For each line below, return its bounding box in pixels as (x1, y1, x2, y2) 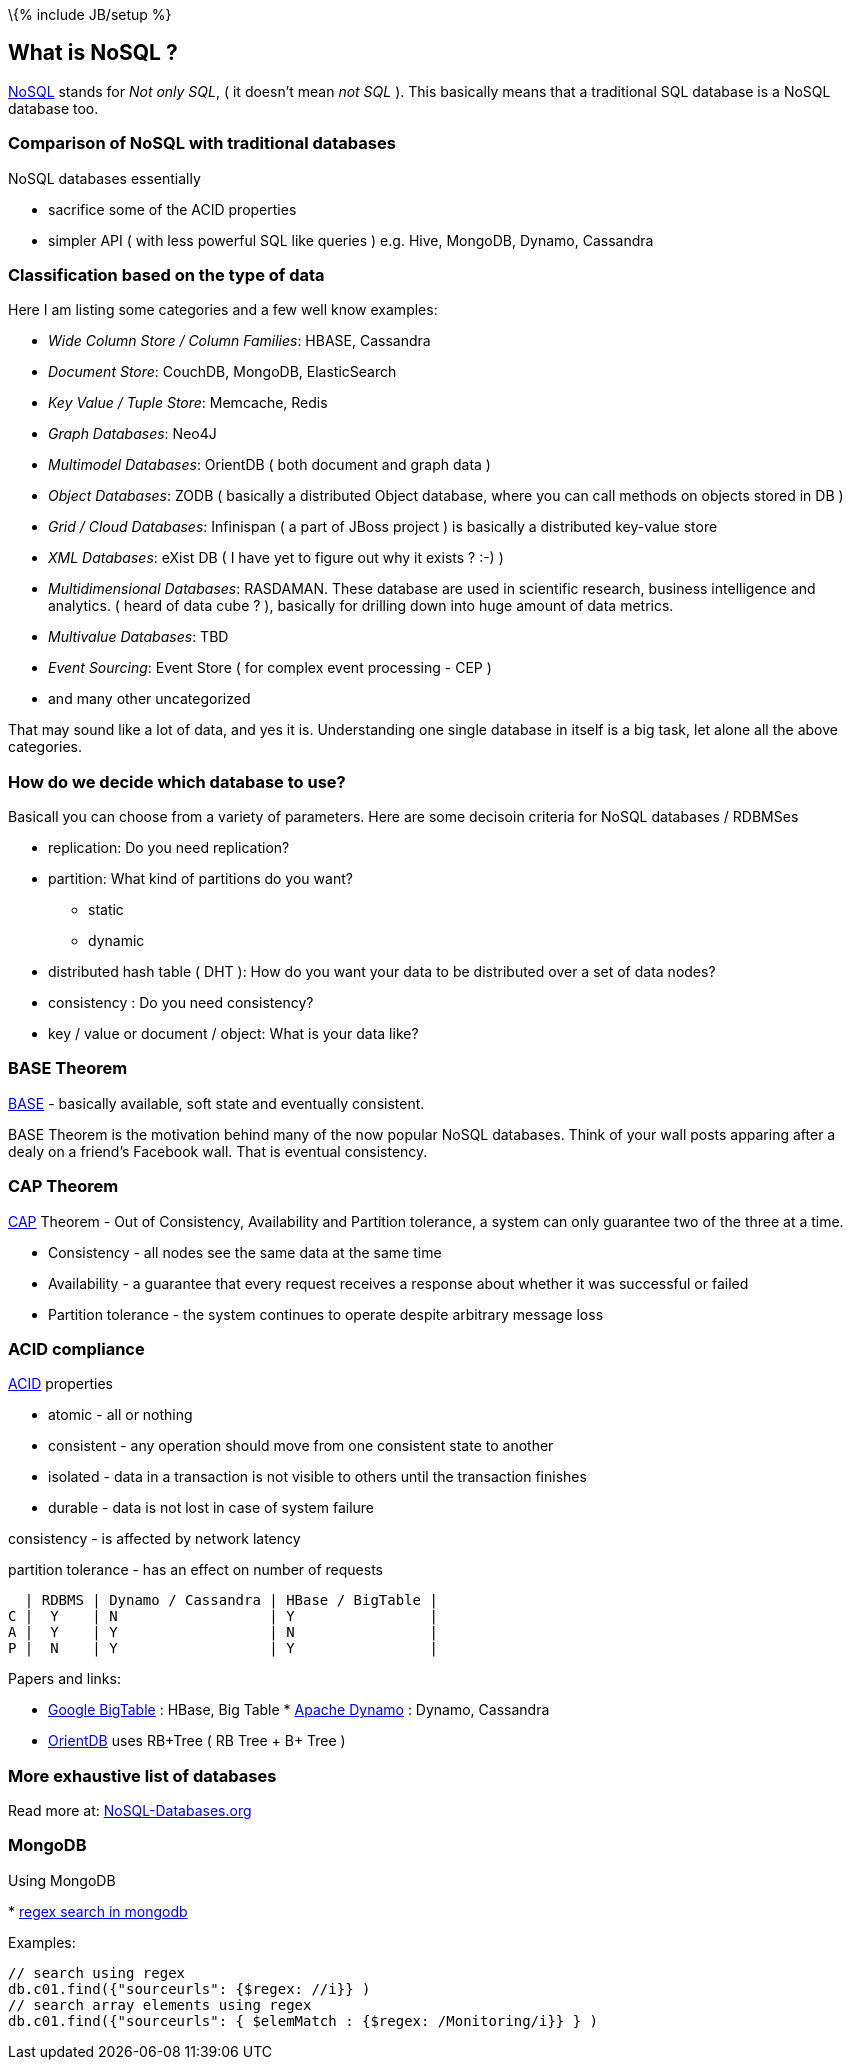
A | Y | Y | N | (8, 1624, 438, 1641)
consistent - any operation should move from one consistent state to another (48, 1437, 554, 1455)
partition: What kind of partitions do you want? (48, 870, 353, 888)
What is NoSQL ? (8, 40, 178, 66)
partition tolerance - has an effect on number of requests (8, 1561, 383, 1579)
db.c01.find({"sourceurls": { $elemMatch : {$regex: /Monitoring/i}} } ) (8, 2012, 599, 2029)
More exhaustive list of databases (8, 1765, 277, 1786)
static (88, 901, 124, 919)
